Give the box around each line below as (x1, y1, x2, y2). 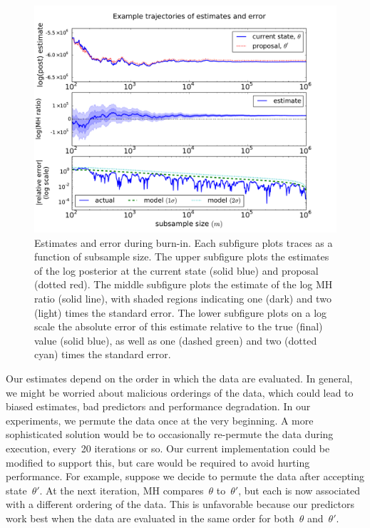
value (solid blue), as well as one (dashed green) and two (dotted (34, 332, 317, 347)
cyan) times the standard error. (34, 347, 171, 362)
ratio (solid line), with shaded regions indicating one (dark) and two (34, 290, 332, 305)
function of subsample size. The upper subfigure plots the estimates (34, 249, 329, 264)
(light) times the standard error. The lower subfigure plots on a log (34, 305, 327, 320)
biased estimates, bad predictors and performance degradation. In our (6, 399, 311, 414)
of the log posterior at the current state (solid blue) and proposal (34, 263, 319, 278)
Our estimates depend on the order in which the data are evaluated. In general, (6, 370, 353, 385)
